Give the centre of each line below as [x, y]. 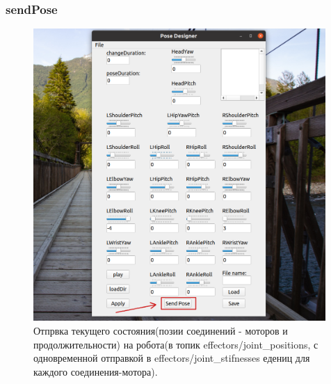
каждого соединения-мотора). [96, 371]
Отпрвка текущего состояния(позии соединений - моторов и [161, 330]
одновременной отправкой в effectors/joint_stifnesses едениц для [172, 358]
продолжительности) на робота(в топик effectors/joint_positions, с [176, 344]
